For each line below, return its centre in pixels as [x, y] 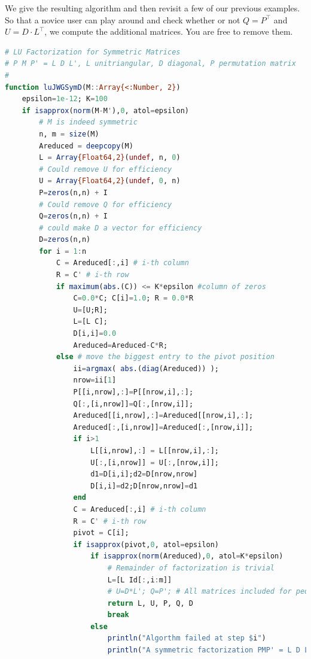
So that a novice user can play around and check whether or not [123, 19]
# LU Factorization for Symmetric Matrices [93, 52]
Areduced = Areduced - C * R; [121, 345]
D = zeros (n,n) [65, 240]
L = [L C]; [90, 322]
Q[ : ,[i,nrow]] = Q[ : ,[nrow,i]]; [133, 404]
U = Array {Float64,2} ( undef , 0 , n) [110, 181]
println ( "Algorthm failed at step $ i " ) [187, 638]
